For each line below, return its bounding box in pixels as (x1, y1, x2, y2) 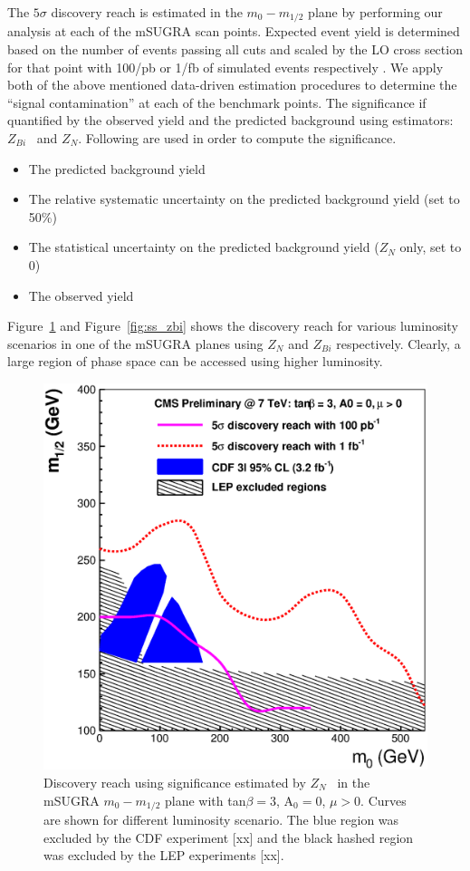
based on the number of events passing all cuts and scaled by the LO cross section (7, 40, 463, 59)
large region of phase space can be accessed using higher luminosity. (7, 352, 383, 371)
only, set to (399, 237, 462, 256)
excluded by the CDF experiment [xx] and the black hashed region (43, 827, 414, 847)
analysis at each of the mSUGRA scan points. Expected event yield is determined (7, 22, 460, 41)
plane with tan (164, 790, 246, 809)
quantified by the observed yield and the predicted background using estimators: (7, 111, 454, 130)
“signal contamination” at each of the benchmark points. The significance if (7, 92, 427, 111)
